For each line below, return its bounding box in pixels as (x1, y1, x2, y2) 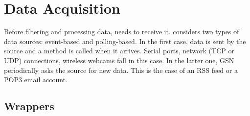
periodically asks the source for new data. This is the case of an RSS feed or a (4, 65, 238, 75)
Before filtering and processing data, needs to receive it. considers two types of (4, 26, 239, 37)
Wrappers (4, 98, 54, 114)
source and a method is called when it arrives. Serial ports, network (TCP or (4, 46, 234, 56)
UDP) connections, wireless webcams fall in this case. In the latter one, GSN (4, 55, 234, 65)
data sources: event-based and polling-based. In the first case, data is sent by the (4, 36, 246, 46)
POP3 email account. (4, 74, 68, 85)
